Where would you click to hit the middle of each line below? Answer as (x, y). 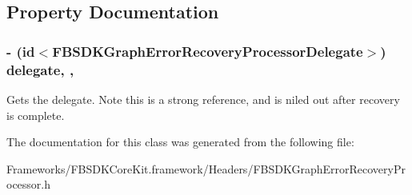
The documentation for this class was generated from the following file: (180, 142)
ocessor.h (29, 184)
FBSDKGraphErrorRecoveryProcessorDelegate (208, 51)
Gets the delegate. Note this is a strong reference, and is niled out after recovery (203, 99)
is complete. (36, 115)
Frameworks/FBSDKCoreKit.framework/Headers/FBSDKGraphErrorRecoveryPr (206, 168)
